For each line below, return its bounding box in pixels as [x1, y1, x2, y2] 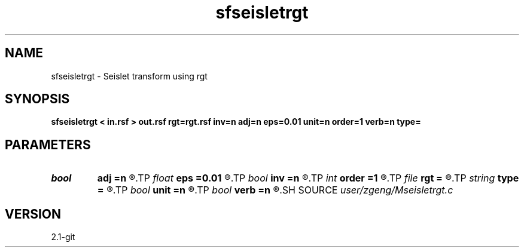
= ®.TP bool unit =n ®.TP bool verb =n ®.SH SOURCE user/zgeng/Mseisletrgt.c [97, 184, 453, 196]
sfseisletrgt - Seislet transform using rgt [51, 70, 208, 81]
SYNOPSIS [5, 91, 70, 107]
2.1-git [51, 232, 75, 242]
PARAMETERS [5, 137, 91, 152]
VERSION [5, 206, 62, 222]
